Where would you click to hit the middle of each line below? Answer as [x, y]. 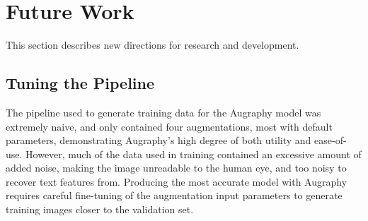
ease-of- [330, 140]
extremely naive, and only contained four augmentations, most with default [169, 126]
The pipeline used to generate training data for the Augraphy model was [163, 112]
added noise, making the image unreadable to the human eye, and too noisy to [176, 168]
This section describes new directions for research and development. [153, 45]
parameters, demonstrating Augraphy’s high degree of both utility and [159, 140]
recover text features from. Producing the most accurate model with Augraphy [177, 181]
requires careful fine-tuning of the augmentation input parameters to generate [174, 195]
